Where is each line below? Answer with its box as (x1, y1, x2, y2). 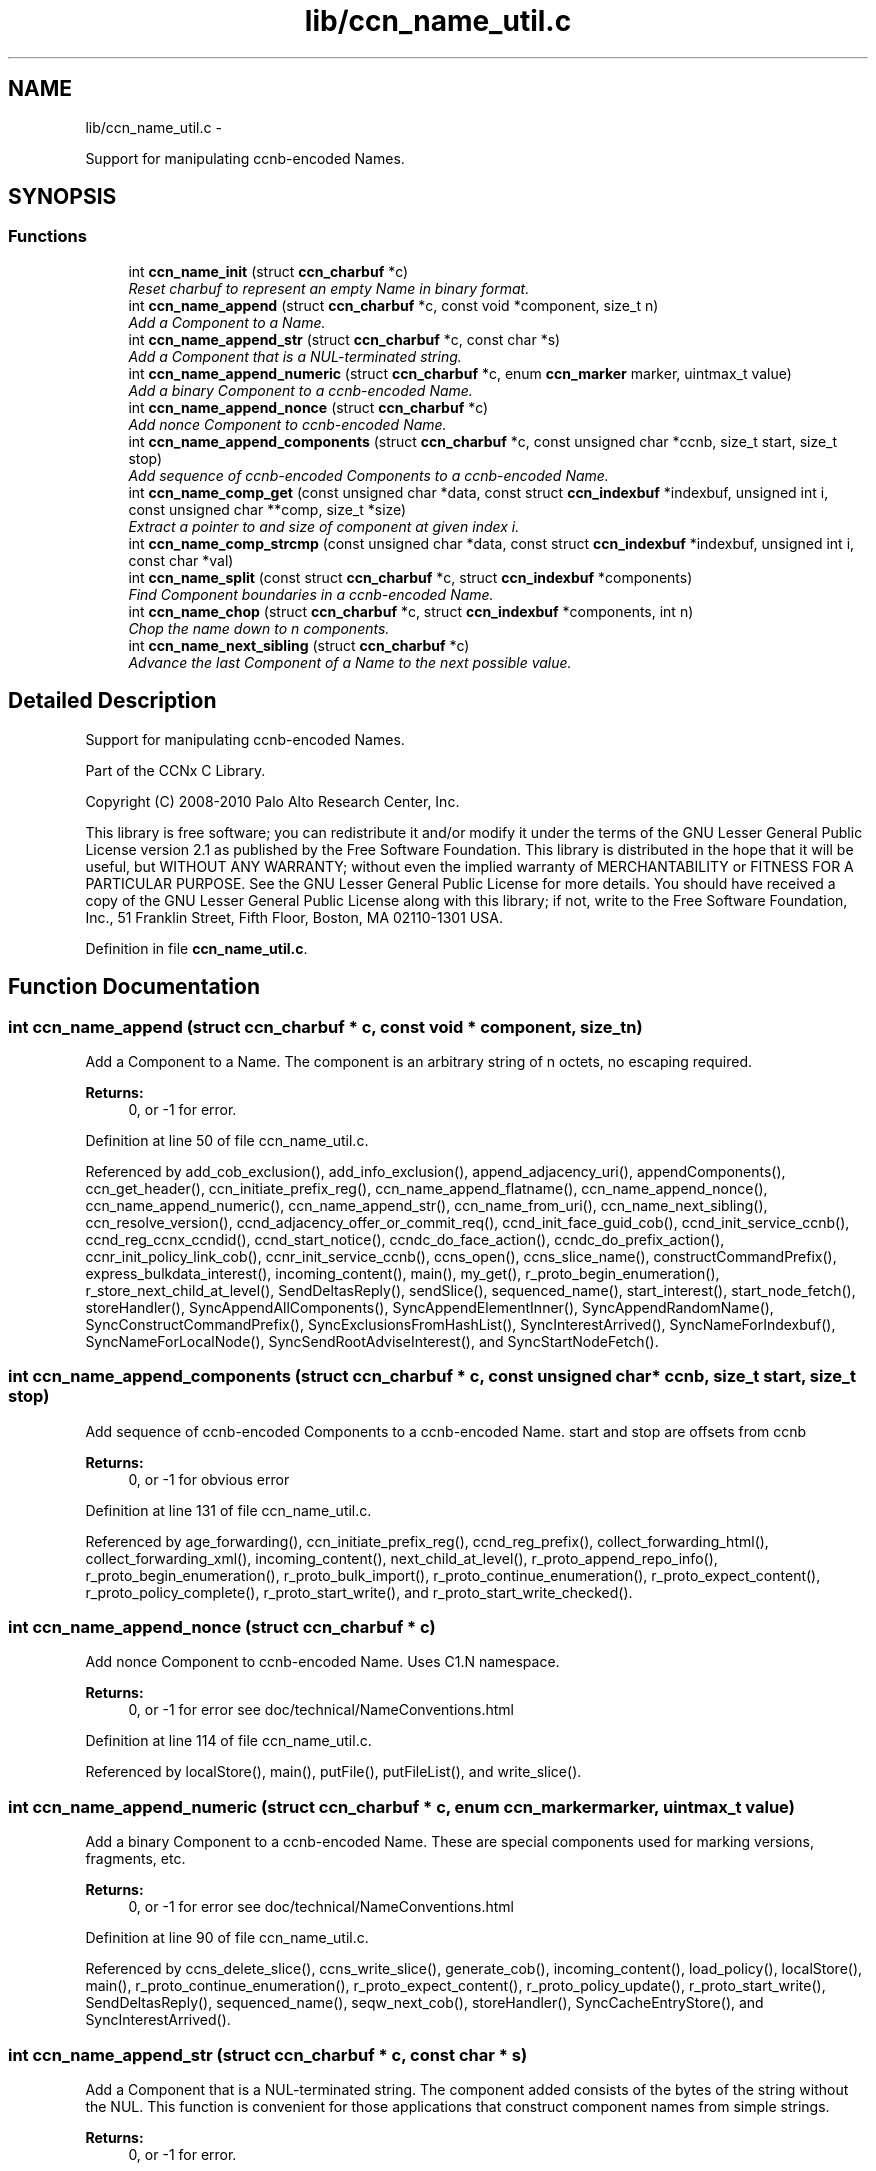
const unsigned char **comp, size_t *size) (128, 500, 407, 518)
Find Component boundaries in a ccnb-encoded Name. (128, 585, 494, 603)
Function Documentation (8, 974, 260, 1000)
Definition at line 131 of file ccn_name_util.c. (85, 1501, 372, 1519)
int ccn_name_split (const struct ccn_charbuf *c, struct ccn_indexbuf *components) (128, 568, 693, 586)
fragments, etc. (85, 1850, 186, 1868)
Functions (8, 226, 87, 247)
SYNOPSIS (8, 184, 117, 210)
